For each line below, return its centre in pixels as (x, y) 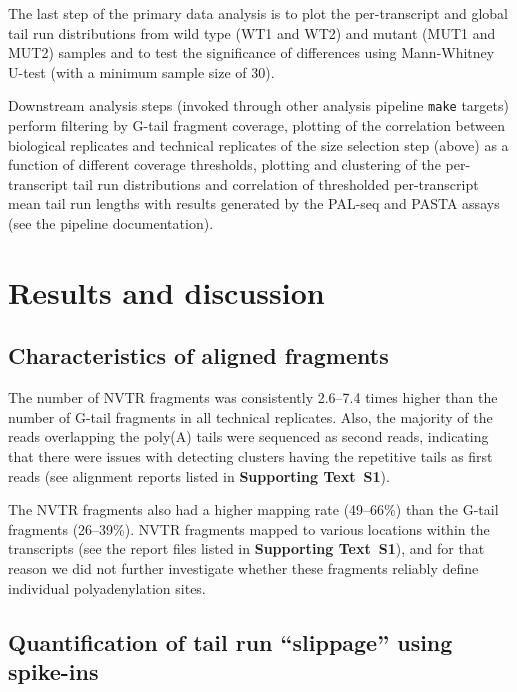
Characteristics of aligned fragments (198, 355)
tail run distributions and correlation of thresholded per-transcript (275, 183)
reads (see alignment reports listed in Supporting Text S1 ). (199, 475)
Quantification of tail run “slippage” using (230, 641)
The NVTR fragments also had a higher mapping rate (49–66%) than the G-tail (253, 509)
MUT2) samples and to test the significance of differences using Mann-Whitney (251, 52)
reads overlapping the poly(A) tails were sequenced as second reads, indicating (248, 436)
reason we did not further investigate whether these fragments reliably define (243, 567)
